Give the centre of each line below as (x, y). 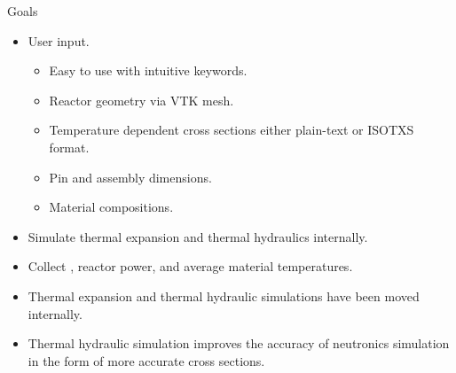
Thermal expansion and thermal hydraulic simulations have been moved (224, 295)
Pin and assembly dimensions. (130, 177)
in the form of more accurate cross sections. (146, 360)
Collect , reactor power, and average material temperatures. (190, 266)
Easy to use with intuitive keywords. (148, 70)
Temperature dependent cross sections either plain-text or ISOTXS (232, 130)
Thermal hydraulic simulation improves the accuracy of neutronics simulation (239, 343)
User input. (59, 40)
